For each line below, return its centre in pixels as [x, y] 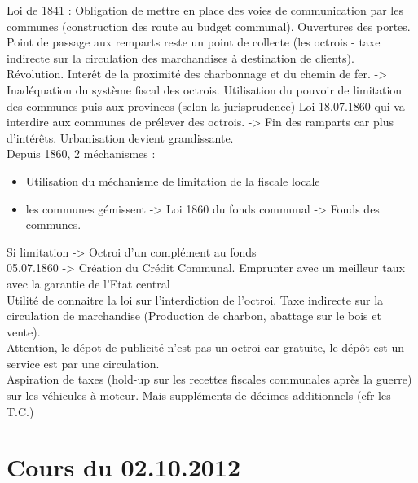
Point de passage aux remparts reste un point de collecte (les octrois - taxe [194, 42]
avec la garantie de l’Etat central [88, 283]
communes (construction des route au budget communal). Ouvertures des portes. [209, 26]
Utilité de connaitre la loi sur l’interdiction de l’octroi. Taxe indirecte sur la [195, 299]
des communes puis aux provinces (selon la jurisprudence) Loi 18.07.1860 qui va [206, 105]
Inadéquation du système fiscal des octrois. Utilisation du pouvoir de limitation [205, 89]
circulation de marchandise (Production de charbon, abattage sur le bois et [194, 316]
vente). [24, 331]
